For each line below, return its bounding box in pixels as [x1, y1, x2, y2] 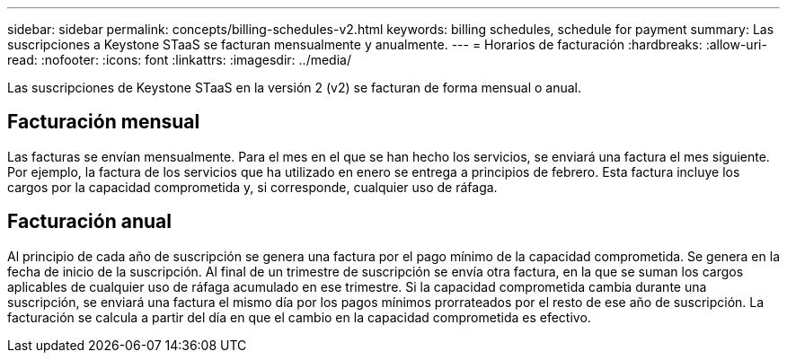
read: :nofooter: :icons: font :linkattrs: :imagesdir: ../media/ [7, 52, 351, 67]
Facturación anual [7, 210, 172, 233]
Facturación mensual [7, 110, 200, 134]
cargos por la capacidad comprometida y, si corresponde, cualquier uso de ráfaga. [7, 179, 498, 195]
